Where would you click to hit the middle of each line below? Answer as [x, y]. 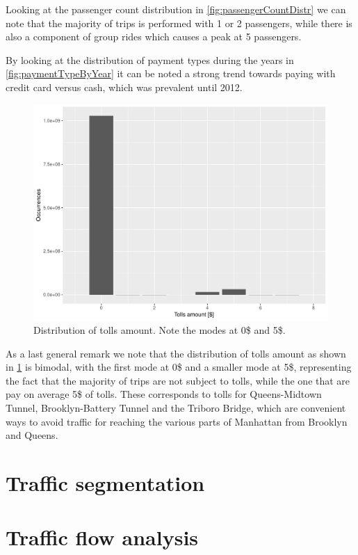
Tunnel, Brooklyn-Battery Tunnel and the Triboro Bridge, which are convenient [176, 408]
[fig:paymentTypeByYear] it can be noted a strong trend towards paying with [171, 73]
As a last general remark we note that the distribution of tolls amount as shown [176, 353]
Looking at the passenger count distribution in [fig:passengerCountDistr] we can [176, 9]
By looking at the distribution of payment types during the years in [150, 59]
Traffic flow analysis [102, 537]
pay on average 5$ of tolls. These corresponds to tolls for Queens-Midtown [164, 394]
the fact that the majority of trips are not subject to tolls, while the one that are [178, 380]
